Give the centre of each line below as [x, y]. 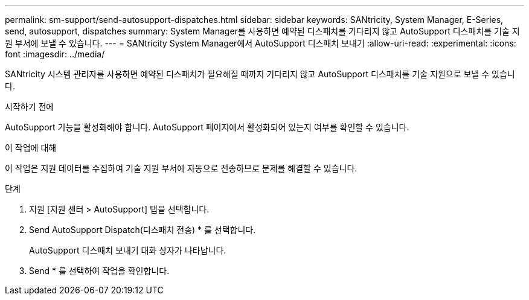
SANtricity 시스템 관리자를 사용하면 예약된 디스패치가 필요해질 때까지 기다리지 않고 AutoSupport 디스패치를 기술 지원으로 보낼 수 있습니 [260, 74]
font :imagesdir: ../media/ [55, 54]
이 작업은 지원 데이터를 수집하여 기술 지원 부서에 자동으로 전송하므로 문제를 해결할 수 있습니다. [181, 168]
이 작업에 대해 [31, 148]
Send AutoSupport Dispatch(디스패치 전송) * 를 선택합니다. [143, 230]
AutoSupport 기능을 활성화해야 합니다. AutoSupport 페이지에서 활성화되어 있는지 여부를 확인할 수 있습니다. [207, 127]
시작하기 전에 [30, 107]
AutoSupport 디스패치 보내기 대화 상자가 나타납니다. [128, 250]
